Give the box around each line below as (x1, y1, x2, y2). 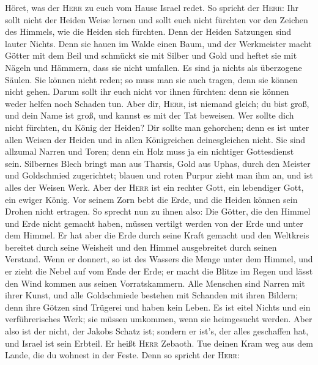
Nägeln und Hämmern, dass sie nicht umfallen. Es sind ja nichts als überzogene (5, 61, 302, 73)
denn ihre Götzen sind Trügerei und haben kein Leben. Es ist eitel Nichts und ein (5, 300, 311, 313)
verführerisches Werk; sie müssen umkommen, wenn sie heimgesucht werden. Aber (5, 312, 312, 325)
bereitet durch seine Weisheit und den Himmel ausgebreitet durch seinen (5, 240, 277, 253)
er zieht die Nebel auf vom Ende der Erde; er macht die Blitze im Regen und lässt (5, 265, 313, 278)
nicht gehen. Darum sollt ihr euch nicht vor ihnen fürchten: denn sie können (5, 85, 289, 98)
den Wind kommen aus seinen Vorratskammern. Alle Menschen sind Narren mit (5, 276, 305, 289)
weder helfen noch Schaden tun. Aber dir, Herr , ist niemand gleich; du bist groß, (5, 97, 309, 109)
